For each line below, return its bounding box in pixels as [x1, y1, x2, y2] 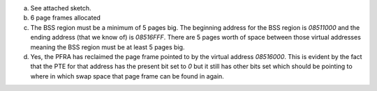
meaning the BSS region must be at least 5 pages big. [30, 42, 185, 51]
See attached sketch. [30, 4, 91, 12]
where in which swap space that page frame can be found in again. [30, 72, 225, 80]
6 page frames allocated [30, 14, 101, 22]
